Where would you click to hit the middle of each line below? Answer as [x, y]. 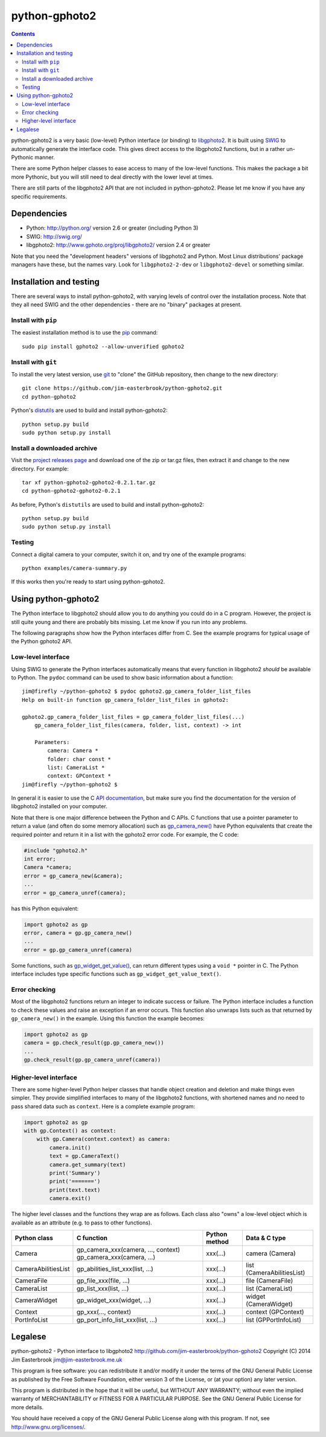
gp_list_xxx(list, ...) [103, 1288]
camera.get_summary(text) [88, 1165]
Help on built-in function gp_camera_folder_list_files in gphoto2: [125, 700]
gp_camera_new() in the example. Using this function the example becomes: [108, 1018]
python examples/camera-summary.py [75, 568]
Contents [23, 34]
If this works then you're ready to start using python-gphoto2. [88, 582]
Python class [34, 1238]
